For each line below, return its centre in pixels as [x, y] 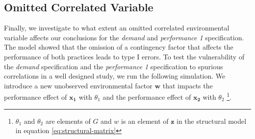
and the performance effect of [147, 97]
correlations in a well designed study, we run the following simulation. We [115, 76]
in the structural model [212, 121]
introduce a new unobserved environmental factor [78, 85]
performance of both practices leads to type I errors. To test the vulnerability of [124, 56]
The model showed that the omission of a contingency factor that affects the [119, 47]
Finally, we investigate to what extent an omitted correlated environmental [117, 28]
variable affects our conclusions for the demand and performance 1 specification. [124, 37]
